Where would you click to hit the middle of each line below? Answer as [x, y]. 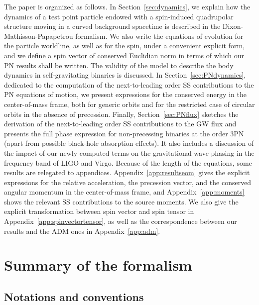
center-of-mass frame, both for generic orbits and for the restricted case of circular [129, 104]
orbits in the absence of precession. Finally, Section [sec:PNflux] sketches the [121, 114]
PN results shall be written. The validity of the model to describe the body [119, 65]
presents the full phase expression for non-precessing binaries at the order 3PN [124, 133]
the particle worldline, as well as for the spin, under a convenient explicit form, [125, 46]
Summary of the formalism [98, 265]
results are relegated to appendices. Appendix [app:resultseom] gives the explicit [127, 172]
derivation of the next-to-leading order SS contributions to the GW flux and [120, 124]
